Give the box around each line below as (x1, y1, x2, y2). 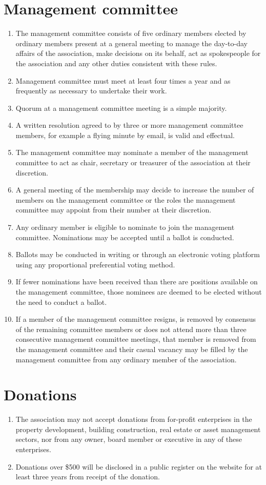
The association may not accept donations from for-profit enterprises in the (15, 414, 252, 424)
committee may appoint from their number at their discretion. (15, 204, 212, 215)
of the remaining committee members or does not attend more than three (15, 323, 247, 334)
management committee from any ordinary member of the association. (15, 354, 237, 364)
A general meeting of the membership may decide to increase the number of (15, 184, 254, 195)
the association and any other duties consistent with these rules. (15, 57, 217, 68)
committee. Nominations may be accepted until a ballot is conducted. (15, 231, 234, 242)
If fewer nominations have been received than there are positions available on (15, 276, 258, 287)
